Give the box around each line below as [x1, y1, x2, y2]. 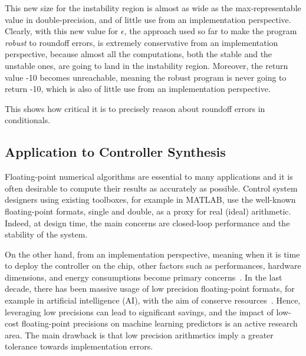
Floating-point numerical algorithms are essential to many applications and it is [5, 170, 293, 183]
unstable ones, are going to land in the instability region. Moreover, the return [5, 59, 288, 71]
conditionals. [5, 114, 51, 126]
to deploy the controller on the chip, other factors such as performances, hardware [5, 259, 301, 272]
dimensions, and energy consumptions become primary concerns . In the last [5, 271, 282, 283]
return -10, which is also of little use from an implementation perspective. [5, 83, 271, 95]
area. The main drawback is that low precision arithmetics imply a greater [5, 328, 274, 341]
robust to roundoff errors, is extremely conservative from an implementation [5, 36, 278, 48]
